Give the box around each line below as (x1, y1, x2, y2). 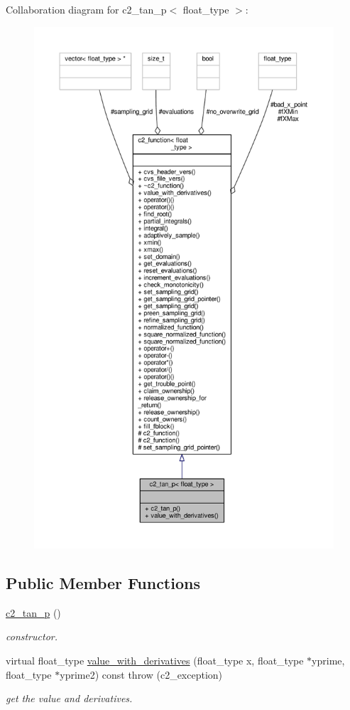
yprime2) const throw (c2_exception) (60, 667, 223, 682)
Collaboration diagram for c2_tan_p (6, 2, 167, 16)
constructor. (6, 629, 58, 644)
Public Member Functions (6, 571, 200, 593)
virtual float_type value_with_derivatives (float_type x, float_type (6, 652, 304, 667)
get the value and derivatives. (6, 691, 133, 706)
